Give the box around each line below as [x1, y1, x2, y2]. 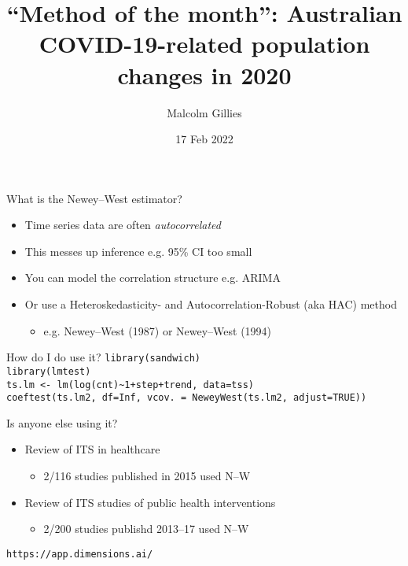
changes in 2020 [117, 58, 292, 91]
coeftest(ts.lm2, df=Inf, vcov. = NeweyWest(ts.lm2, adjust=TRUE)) [6, 392, 367, 404]
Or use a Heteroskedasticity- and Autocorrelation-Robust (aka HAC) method [24, 296, 397, 313]
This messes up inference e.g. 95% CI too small [24, 242, 252, 259]
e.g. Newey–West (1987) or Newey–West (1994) [43, 322, 272, 338]
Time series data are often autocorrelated [24, 216, 221, 233]
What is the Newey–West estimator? [6, 190, 182, 206]
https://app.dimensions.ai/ [6, 548, 153, 560]
